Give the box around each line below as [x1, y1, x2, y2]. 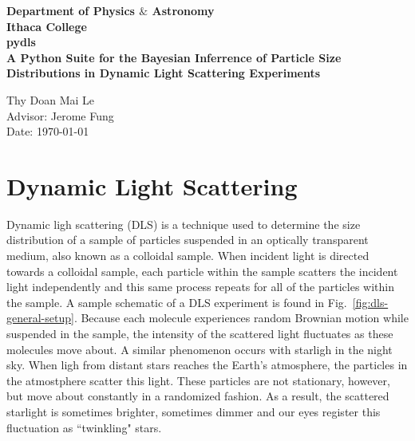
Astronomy [152, 2, 215, 18]
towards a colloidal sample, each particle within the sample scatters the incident [6, 262, 398, 279]
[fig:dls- [352, 293, 389, 310]
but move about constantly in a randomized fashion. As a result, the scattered [6, 388, 389, 404]
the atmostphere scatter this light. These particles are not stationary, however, [6, 372, 390, 388]
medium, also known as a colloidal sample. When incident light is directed [6, 247, 370, 264]
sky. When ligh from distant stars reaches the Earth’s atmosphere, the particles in [6, 356, 408, 373]
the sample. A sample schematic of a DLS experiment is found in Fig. [6, 293, 347, 310]
